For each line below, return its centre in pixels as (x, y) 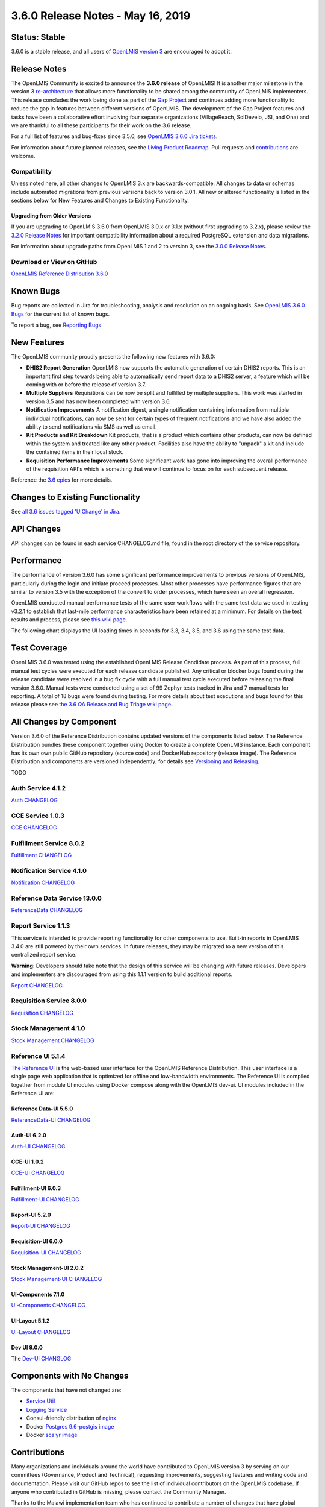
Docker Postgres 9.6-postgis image (70, 1426)
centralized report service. (44, 955)
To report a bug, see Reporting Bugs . (57, 325)
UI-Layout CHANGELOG (41, 1332)
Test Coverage (39, 648)
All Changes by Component (64, 722)
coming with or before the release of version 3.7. (86, 385)
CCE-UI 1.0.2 (28, 1162)
